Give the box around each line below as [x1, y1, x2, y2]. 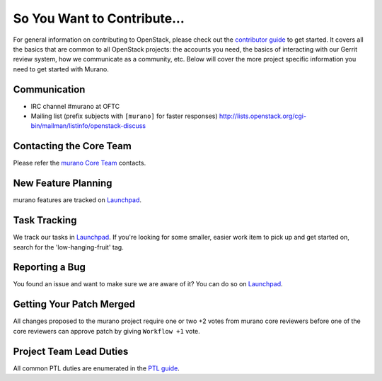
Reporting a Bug [13, 262, 86, 274]
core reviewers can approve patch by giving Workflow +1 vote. [13, 327, 201, 335]
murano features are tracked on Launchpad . [13, 196, 141, 204]
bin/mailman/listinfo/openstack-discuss [30, 122, 146, 130]
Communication [13, 83, 86, 95]
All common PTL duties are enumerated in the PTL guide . [13, 364, 180, 373]
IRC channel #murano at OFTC [30, 102, 120, 110]
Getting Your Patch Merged [13, 298, 136, 310]
